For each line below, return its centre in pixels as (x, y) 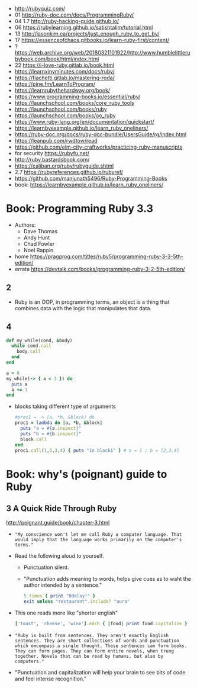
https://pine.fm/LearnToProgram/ (55, 84)
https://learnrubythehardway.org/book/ (62, 90)
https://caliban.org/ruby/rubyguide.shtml (64, 166)
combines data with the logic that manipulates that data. (83, 308)
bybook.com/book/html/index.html (57, 59)
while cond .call (31, 346)
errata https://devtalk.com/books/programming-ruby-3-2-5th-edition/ (100, 269)
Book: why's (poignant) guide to (87, 474)
